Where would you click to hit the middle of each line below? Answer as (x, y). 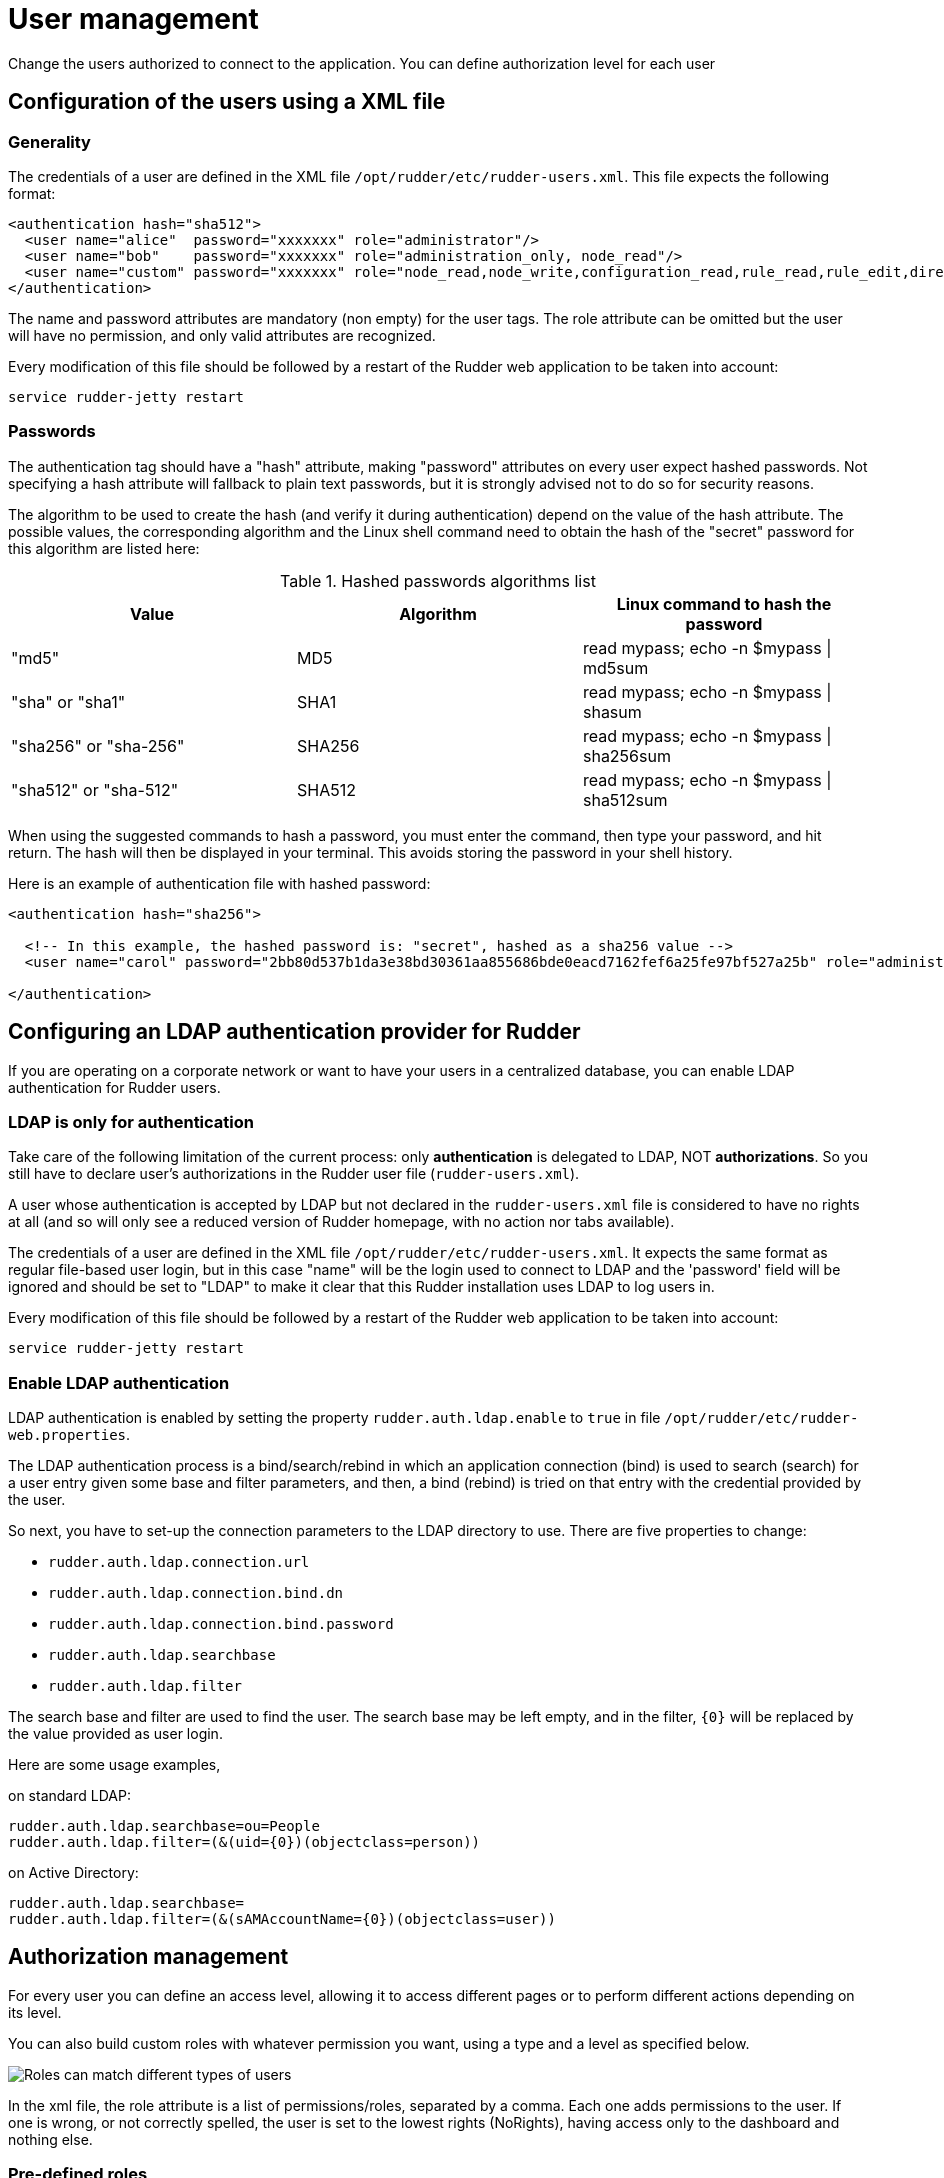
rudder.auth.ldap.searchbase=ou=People (164, 1826)
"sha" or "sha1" (68, 701)
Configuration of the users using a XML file (227, 102)
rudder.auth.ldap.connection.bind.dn (196, 1593)
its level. (35, 2012)
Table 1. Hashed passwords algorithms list (438, 580)
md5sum (615, 667)
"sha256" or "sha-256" (98, 745)
